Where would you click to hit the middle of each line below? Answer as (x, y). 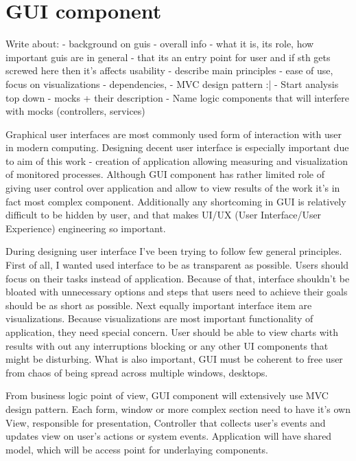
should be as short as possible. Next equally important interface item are (159, 305)
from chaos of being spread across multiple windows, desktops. (137, 372)
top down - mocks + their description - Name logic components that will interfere (177, 97)
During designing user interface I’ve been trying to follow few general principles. (174, 251)
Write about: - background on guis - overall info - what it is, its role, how (160, 44)
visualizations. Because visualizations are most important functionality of (159, 318)
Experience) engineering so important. (86, 228)
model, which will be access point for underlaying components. (137, 449)
